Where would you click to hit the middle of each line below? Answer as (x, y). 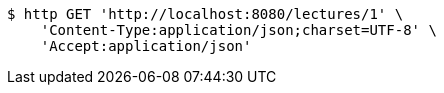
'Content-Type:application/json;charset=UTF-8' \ (238, 30)
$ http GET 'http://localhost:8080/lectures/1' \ (205, 14)
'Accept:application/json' (146, 46)
